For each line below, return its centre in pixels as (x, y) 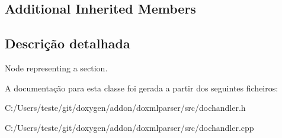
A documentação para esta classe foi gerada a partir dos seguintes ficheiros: (142, 88)
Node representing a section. (56, 68)
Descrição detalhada (68, 43)
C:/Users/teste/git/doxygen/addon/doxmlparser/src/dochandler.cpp (129, 127)
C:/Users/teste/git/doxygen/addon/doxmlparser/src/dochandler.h (125, 108)
